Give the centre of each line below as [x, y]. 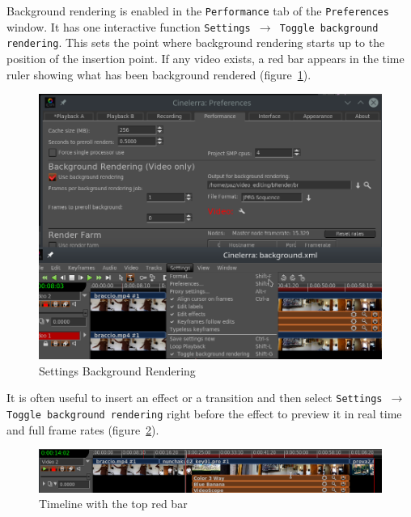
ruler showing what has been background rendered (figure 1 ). [159, 74]
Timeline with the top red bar [113, 504]
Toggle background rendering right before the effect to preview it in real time [204, 413]
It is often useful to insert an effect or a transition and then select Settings [195, 398]
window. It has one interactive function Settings [129, 26]
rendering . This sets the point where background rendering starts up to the [196, 42]
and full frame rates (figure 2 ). [83, 429]
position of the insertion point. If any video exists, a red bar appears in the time [205, 58]
